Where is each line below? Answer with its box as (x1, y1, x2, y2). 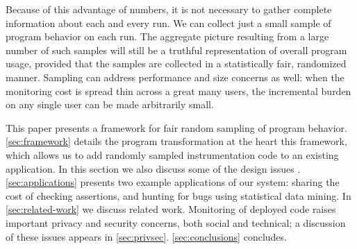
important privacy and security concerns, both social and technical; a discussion (6, 215, 346, 230)
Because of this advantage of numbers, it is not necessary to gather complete (6, 2, 332, 16)
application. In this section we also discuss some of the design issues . (6, 161, 301, 175)
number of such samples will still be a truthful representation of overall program (6, 42, 347, 57)
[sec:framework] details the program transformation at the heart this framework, (6, 134, 347, 148)
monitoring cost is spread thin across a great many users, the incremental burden (6, 83, 351, 98)
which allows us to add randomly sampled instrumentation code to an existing (6, 147, 339, 162)
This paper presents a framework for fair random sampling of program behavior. (6, 120, 347, 135)
